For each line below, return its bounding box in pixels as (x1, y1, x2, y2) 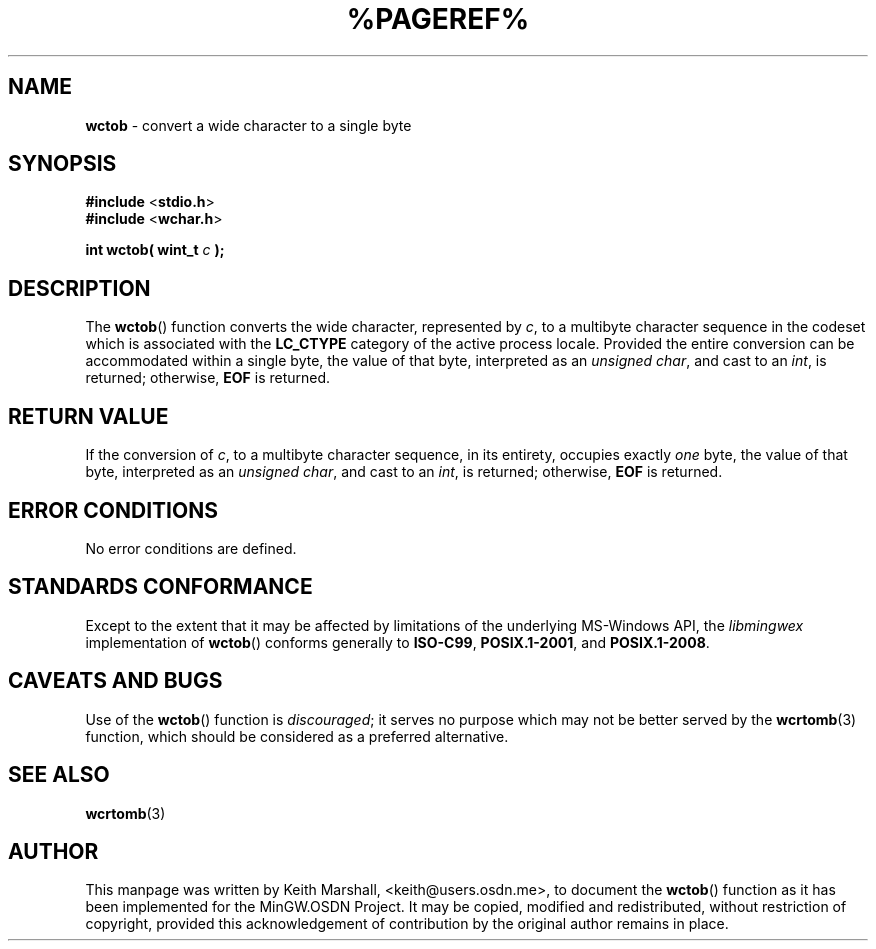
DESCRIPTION (8, 275, 151, 301)
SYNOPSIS (8, 151, 117, 177)
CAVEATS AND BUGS (8, 668, 223, 694)
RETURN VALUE (8, 403, 169, 429)
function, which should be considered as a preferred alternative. (85, 727, 509, 745)
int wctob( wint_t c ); (85, 241, 225, 259)
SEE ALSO (8, 762, 110, 788)
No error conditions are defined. (85, 539, 297, 557)
